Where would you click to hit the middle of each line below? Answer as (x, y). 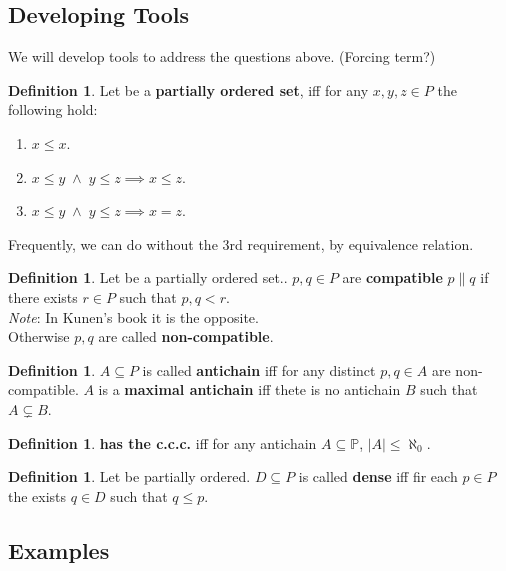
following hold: (53, 109)
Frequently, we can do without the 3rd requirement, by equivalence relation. (241, 243)
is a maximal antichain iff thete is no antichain (249, 389)
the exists (37, 495)
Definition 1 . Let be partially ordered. (129, 476)
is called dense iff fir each (378, 476)
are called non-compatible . (186, 336)
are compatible (392, 277)
